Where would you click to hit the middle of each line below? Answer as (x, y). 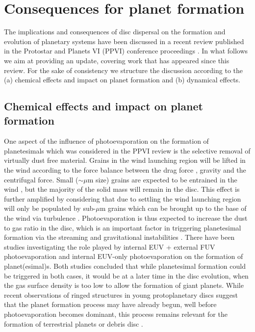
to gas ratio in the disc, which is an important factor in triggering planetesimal (123, 227)
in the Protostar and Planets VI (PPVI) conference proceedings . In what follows (126, 51)
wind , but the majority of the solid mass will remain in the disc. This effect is (122, 189)
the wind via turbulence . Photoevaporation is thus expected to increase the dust (126, 218)
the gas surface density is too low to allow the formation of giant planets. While (124, 285)
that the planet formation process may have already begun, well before (110, 304)
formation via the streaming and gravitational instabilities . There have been (119, 237)
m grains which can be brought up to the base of (173, 208)
